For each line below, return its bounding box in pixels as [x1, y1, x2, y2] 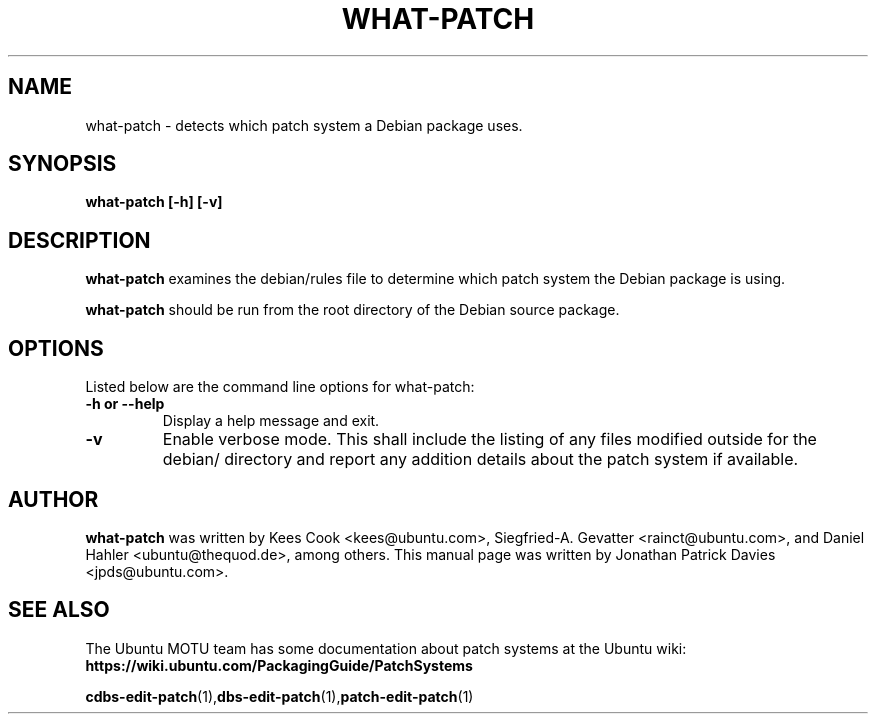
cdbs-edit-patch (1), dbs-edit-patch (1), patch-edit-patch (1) [85, 687, 474, 705]
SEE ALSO [8, 597, 110, 623]
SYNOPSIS [8, 151, 117, 177]
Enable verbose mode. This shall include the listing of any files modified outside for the [162, 429, 817, 450]
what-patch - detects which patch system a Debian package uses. [85, 116, 523, 134]
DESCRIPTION [8, 227, 151, 253]
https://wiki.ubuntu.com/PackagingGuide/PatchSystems [85, 656, 473, 674]
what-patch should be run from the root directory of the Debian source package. [85, 301, 620, 319]
